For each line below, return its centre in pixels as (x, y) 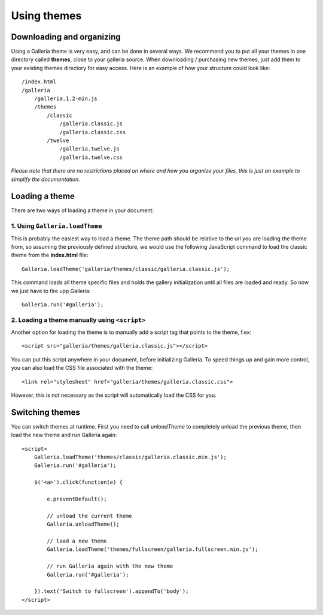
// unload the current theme (90, 516)
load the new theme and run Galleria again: (64, 435)
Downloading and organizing (66, 37)
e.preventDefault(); (77, 499)
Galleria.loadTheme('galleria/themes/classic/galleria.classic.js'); (126, 269)
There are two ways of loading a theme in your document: (83, 210)
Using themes (46, 16)
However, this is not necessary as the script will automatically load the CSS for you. (114, 395)
